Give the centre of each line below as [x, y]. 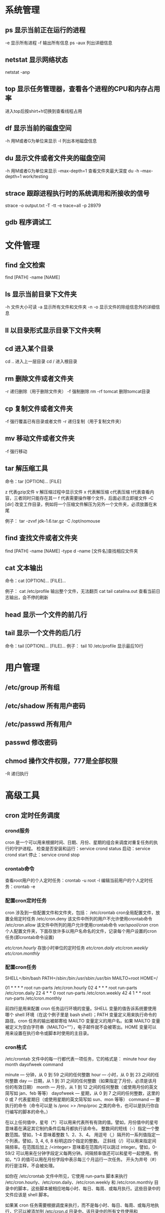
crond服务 [17, 830]
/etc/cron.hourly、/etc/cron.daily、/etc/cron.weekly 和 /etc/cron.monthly [79, 1182]
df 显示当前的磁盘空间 [38, 128]
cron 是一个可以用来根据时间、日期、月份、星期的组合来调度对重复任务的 [79, 842]
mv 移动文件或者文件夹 [40, 438]
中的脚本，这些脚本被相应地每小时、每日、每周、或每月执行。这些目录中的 [85, 1189]
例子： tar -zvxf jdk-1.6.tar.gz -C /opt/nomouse [53, 521]
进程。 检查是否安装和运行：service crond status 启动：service [86, 848]
